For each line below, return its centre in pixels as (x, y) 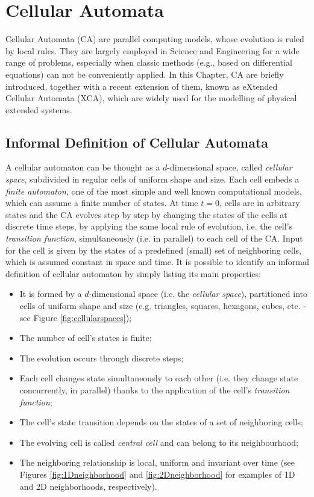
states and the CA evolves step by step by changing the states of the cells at (146, 214)
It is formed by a (51, 294)
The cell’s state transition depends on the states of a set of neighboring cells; (161, 422)
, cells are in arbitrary (259, 203)
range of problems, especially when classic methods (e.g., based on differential (149, 62)
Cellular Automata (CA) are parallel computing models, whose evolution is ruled (155, 39)
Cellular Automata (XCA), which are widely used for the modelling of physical (151, 98)
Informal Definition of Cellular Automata (137, 142)
